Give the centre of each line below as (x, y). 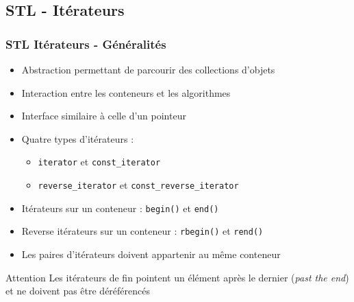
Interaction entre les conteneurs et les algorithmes (126, 92)
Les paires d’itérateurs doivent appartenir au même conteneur (151, 254)
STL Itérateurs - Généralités (86, 44)
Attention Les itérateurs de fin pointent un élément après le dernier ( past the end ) (177, 277)
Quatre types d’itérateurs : (78, 138)
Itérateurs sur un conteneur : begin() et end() (120, 208)
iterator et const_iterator (99, 162)
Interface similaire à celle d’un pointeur (104, 116)
